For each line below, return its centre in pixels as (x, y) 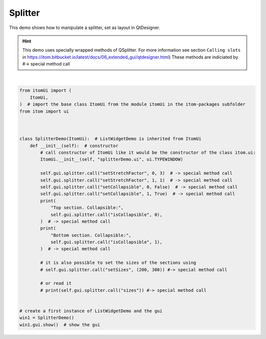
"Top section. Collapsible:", (87, 208)
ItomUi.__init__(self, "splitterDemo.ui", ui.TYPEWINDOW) (112, 159)
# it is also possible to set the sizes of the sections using (118, 263)
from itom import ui (44, 111)
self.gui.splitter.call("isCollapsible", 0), (106, 215)
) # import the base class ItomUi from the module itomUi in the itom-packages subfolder (133, 104)
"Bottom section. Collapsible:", (91, 235)
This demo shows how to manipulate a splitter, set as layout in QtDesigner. (84, 28)
